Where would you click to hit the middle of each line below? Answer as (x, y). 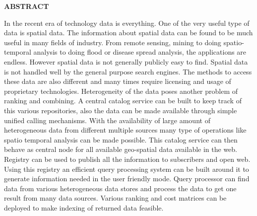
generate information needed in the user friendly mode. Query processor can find (127, 179)
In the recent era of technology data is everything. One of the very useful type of (127, 23)
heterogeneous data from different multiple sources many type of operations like (125, 130)
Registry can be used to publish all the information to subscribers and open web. (127, 159)
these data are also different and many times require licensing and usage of (118, 81)
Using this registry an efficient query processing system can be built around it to (127, 169)
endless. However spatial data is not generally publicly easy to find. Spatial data (126, 61)
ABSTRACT (27, 6)
